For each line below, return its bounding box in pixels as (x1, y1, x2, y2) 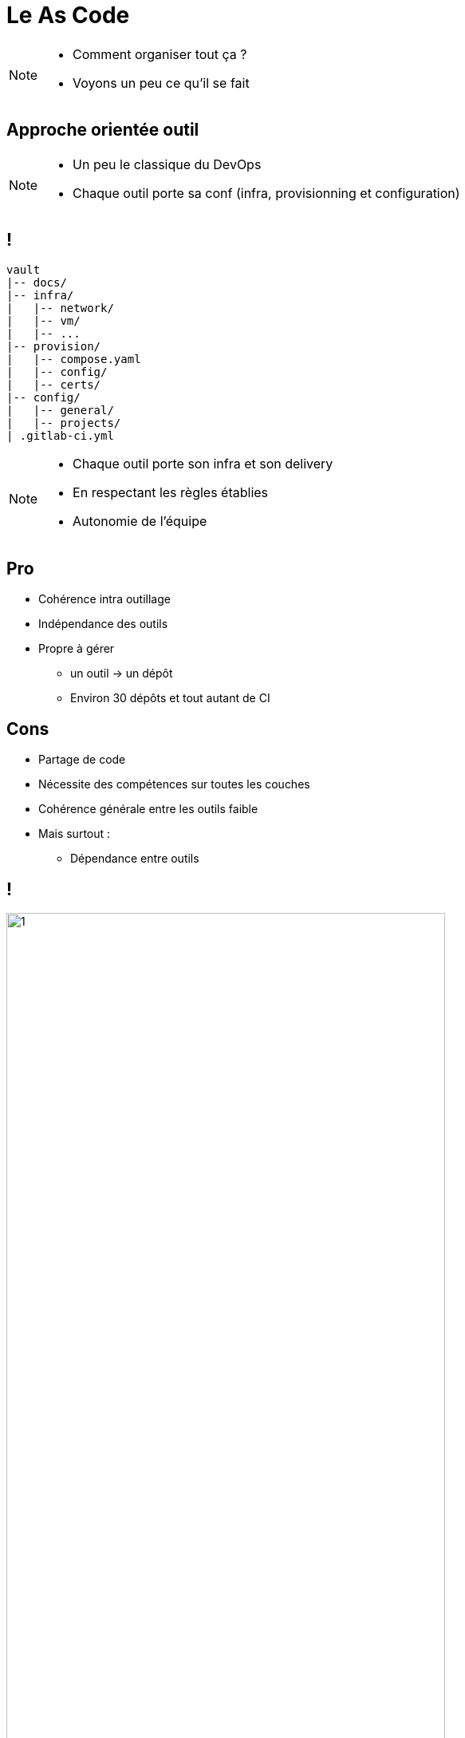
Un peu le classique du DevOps (73, 156, 262, 172)
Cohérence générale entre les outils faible (38, 802, 258, 816)
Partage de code (38, 752, 126, 767)
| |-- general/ (6, 404, 114, 417)
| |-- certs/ (6, 378, 101, 392)
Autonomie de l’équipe (73, 513, 207, 530)
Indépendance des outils (38, 617, 168, 631)
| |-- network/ (6, 302, 114, 315)
